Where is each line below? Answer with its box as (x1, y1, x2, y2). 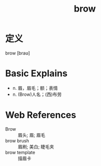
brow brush (5, 137, 29, 144)
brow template (5, 149, 35, 155)
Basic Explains (5, 68, 68, 79)
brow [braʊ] (5, 50, 30, 56)
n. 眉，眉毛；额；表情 (12, 85, 58, 91)
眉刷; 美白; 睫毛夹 (18, 143, 55, 149)
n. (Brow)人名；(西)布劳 (12, 91, 62, 97)
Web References (5, 109, 77, 121)
